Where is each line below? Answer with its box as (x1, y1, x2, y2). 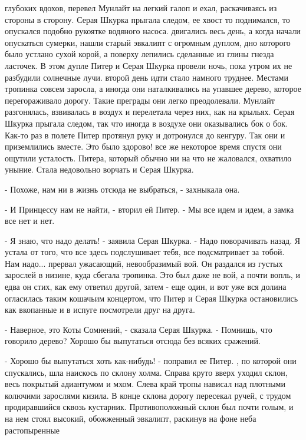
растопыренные (5, 424, 60, 436)
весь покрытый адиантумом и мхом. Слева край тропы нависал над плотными (5, 378, 285, 390)
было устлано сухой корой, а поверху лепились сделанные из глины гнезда (5, 48, 274, 60)
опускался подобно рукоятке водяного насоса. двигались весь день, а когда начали (5, 25, 301, 37)
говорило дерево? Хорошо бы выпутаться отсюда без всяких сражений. (5, 335, 261, 347)
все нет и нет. (5, 214, 55, 227)
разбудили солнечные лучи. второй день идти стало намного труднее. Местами (5, 71, 288, 83)
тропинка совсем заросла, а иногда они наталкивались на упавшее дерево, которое (5, 82, 301, 95)
